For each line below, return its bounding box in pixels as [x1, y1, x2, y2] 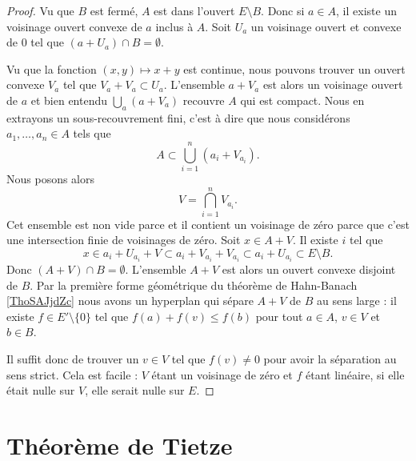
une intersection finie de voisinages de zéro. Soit [6, 231, 241, 248]
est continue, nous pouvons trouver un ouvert [183, 60, 406, 77]
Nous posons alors [6, 170, 95, 187]
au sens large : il [317, 292, 397, 309]
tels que [73, 125, 111, 142]
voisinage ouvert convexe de [6, 18, 142, 34]
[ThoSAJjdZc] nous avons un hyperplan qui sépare [6, 292, 254, 309]
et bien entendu [30, 91, 108, 108]
